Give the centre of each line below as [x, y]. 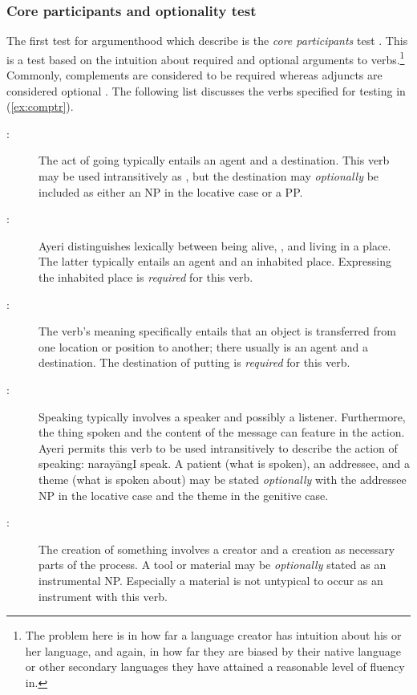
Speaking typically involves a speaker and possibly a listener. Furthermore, [222, 416]
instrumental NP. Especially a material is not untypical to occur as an [211, 580]
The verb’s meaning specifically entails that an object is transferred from [217, 331]
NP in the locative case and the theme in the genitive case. [184, 495]
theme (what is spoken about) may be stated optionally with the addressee [223, 479]
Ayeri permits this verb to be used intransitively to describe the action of [218, 447]
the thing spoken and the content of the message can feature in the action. [222, 432]
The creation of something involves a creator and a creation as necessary [217, 549]
